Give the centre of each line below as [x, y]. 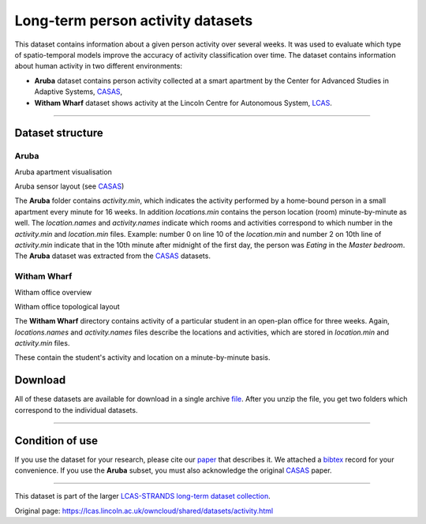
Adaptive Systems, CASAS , [78, 92]
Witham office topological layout [67, 306]
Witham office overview [53, 292]
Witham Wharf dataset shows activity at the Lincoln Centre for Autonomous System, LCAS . [183, 103]
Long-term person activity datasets [134, 21]
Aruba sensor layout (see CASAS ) [69, 186]
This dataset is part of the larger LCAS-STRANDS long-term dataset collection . [143, 496]
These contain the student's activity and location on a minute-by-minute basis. [143, 357]
